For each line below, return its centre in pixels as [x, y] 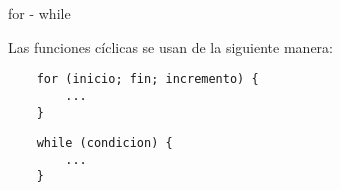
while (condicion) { [104, 143]
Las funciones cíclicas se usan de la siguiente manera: [170, 46]
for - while [39, 13]
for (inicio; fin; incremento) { [147, 79]
